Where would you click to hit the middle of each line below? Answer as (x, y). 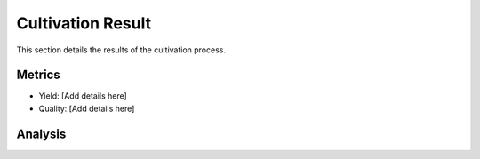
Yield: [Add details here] (83, 96)
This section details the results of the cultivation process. (121, 50)
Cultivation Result (84, 23)
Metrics (39, 75)
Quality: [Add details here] (87, 108)
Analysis (41, 134)
